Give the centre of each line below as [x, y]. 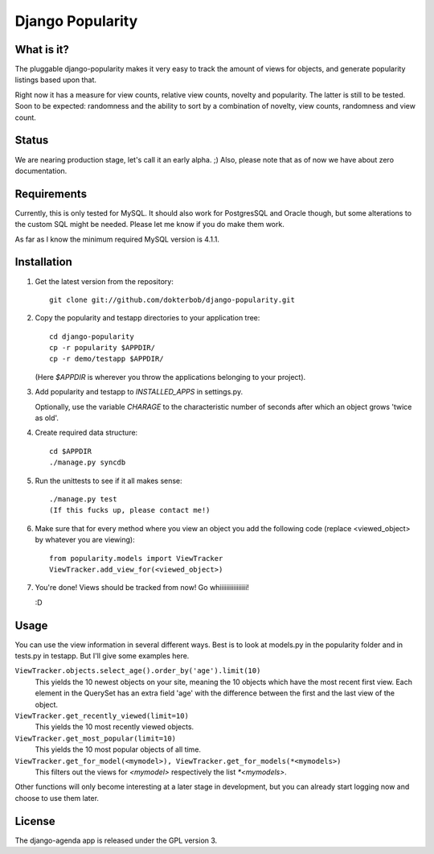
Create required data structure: [86, 433]
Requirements [51, 194]
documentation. [41, 171]
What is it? [42, 50]
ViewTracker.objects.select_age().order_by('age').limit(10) [138, 671]
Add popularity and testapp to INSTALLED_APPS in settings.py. [139, 392]
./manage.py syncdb [88, 462]
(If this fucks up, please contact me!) [130, 510]
